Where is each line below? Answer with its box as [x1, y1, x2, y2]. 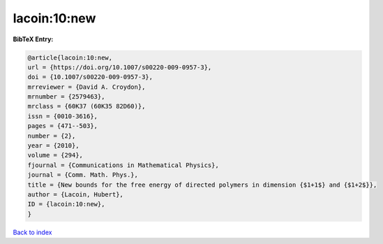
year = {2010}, [27, 142, 80, 150]
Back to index [13, 228, 52, 236]
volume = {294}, [27, 151, 84, 159]
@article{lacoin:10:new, [27, 53, 113, 62]
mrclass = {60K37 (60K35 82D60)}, [27, 102, 146, 110]
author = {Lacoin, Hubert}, [27, 191, 123, 199]
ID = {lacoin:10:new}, [27, 200, 105, 208]
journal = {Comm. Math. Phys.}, [27, 171, 139, 179]
